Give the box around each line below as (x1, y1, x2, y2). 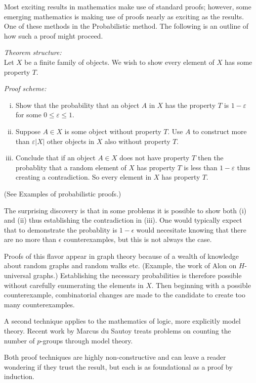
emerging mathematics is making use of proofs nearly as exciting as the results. (4, 11, 244, 21)
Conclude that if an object (15, 152, 96, 163)
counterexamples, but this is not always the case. (63, 234, 212, 244)
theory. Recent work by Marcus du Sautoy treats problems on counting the (4, 326, 231, 336)
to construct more (192, 126, 247, 136)
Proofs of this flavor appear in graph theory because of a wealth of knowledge (4, 250, 239, 261)
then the (198, 152, 223, 163)
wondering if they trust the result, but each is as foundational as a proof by (4, 361, 233, 372)
